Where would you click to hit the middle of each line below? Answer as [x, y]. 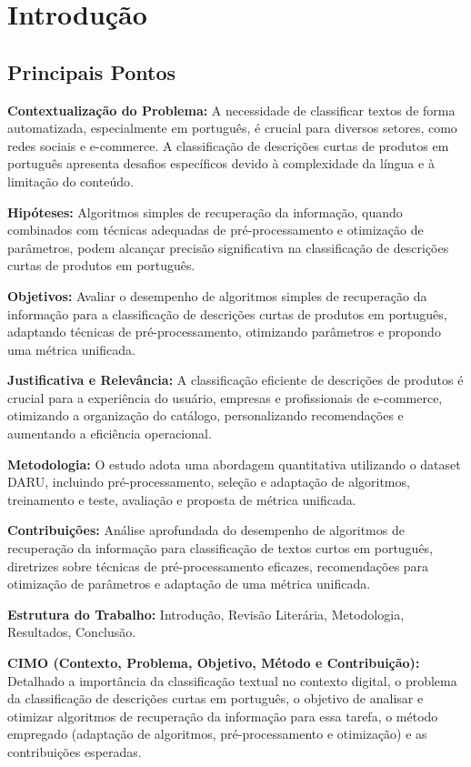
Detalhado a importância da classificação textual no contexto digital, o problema [232, 680]
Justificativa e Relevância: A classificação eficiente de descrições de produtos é [235, 380]
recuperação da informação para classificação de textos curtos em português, [220, 548]
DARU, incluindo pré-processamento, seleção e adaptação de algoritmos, [209, 482]
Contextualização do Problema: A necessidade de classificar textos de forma [231, 110]
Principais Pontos [92, 71]
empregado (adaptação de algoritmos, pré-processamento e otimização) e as [217, 734]
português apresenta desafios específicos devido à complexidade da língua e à [221, 163]
